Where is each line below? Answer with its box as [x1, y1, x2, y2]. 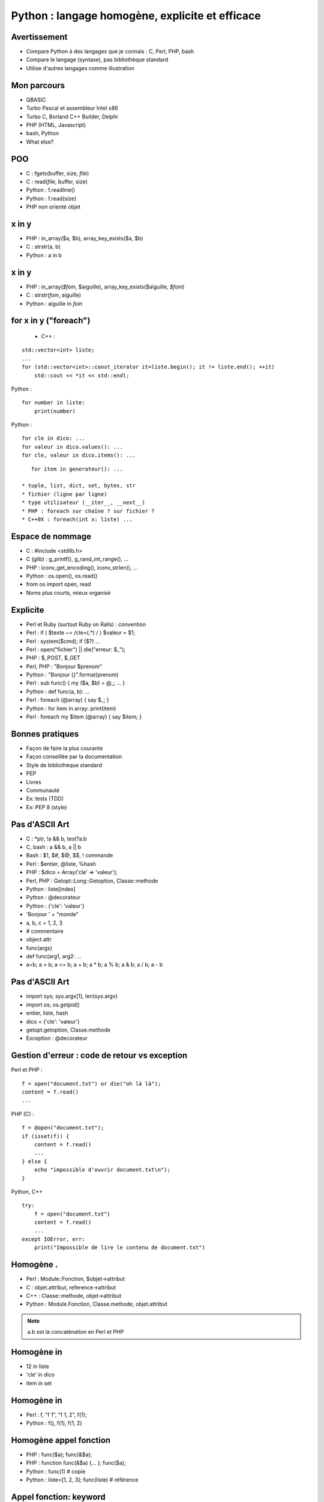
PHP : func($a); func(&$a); [26, 1451, 92, 1458]
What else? [26, 138, 54, 145]
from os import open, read [26, 580, 91, 588]
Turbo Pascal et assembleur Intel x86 [26, 105, 118, 112]
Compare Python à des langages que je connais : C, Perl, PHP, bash [26, 48, 194, 55]
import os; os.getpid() [26, 1001, 80, 1008]
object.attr [26, 936, 52, 943]
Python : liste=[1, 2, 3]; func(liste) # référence [26, 1476, 139, 1483]
